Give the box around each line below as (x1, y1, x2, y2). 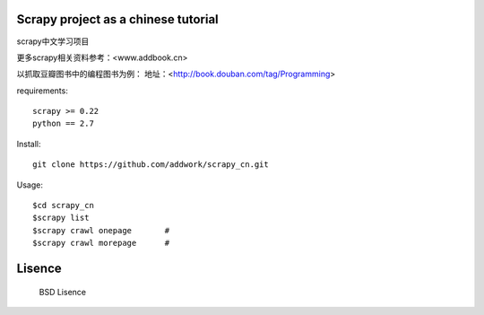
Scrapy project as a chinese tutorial (16, 12, 219, 27)
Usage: (16, 179, 44, 190)
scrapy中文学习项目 (16, 36, 90, 47)
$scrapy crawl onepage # (32, 225, 170, 235)
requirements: (16, 85, 69, 96)
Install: (16, 138, 41, 149)
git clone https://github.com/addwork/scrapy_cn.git (32, 160, 269, 170)
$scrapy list (32, 213, 90, 223)
